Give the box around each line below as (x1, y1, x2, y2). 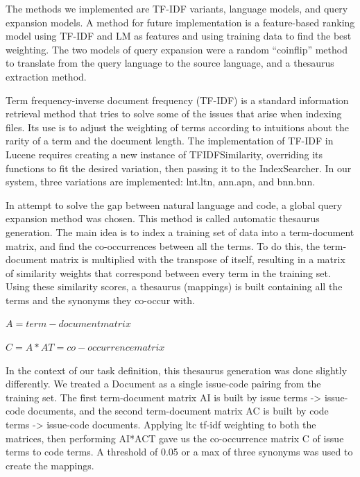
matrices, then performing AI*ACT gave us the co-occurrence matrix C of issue (6, 430, 344, 445)
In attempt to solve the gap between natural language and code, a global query (6, 197, 343, 212)
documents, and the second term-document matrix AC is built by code (28, 403, 329, 418)
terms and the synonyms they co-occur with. (6, 292, 195, 307)
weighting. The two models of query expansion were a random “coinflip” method (6, 42, 348, 56)
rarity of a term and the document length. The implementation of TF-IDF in (6, 133, 334, 148)
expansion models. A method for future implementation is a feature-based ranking (6, 15, 355, 29)
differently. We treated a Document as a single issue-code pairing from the (6, 376, 321, 391)
